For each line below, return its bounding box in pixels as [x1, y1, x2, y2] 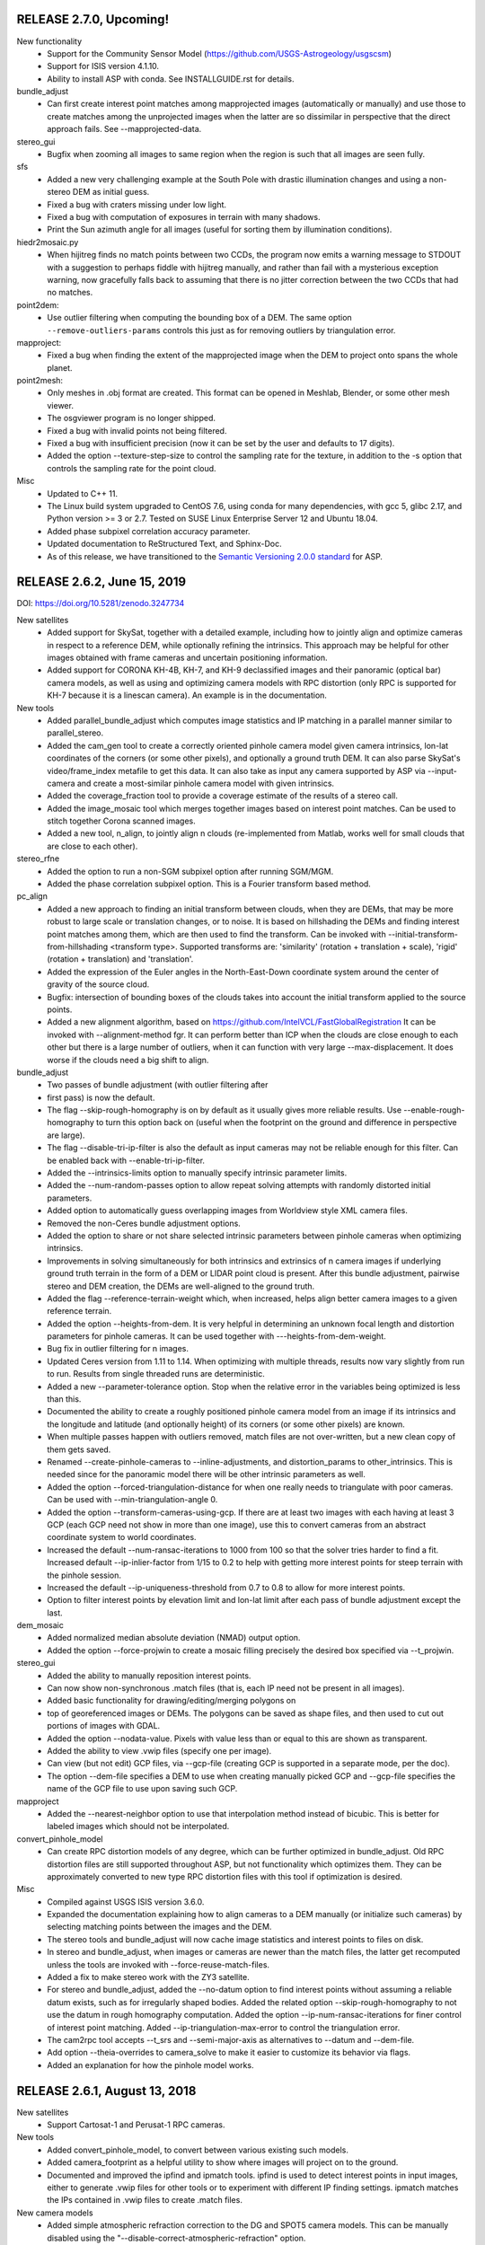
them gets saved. [47, 1444, 111, 1455]
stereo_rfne [16, 853, 60, 864]
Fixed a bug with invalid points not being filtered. [47, 425, 227, 436]
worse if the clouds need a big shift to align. [47, 1054, 209, 1065]
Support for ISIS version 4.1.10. [47, 61, 160, 72]
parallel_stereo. [47, 727, 104, 738]
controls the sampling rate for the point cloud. [47, 462, 216, 473]
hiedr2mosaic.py [16, 236, 79, 247]
